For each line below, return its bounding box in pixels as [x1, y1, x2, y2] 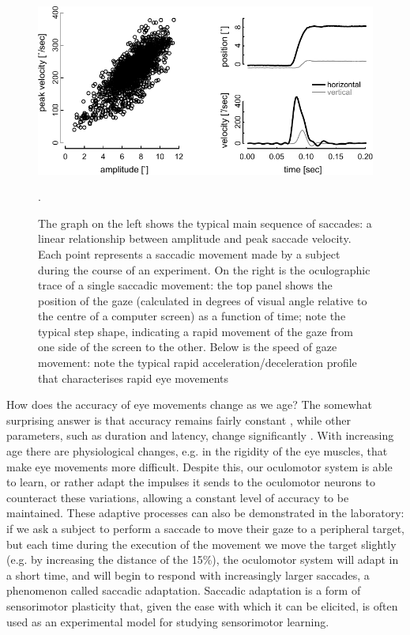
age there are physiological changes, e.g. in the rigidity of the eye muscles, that [6, 443, 388, 459]
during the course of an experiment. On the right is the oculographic [38, 261, 371, 278]
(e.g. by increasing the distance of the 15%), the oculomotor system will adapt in [6, 551, 399, 568]
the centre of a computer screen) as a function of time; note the [38, 308, 346, 324]
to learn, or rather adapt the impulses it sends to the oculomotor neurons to [6, 474, 375, 490]
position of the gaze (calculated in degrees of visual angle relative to [38, 292, 367, 308]
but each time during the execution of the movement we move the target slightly [6, 535, 397, 552]
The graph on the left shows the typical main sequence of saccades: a [38, 214, 372, 231]
